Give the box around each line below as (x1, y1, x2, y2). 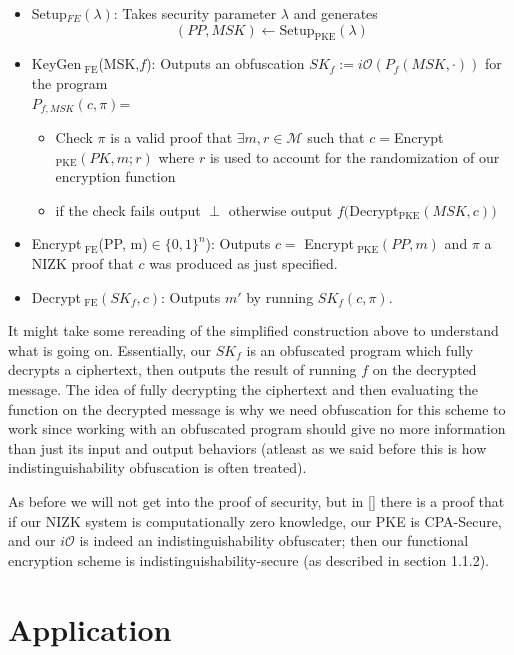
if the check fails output (55, 199, 201, 220)
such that (307, 127, 365, 148)
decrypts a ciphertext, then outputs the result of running (8, 359, 357, 380)
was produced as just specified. (149, 253, 338, 273)
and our (8, 530, 56, 551)
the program (31, 72, 108, 93)
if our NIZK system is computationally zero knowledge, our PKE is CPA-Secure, (8, 510, 502, 531)
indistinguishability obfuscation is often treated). (8, 457, 307, 478)
